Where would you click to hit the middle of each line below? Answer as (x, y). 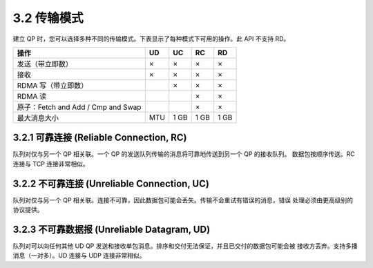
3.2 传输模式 (48, 18)
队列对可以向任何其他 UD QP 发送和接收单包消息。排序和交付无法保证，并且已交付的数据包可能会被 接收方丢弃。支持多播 (185, 246)
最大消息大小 (38, 117)
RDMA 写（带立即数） (52, 85)
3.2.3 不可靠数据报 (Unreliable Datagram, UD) (112, 229)
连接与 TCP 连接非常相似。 (51, 164)
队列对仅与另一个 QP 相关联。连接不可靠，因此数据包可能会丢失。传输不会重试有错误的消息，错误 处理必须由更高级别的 (183, 200)
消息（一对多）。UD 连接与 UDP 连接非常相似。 (79, 256)
